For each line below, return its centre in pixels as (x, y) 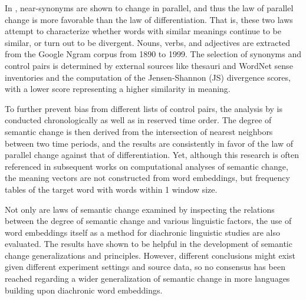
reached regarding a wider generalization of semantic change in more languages (147, 278)
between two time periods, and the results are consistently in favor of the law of (149, 143)
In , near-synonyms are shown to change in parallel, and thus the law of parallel (149, 8)
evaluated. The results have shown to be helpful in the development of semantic (149, 244)
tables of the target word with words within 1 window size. (111, 189)
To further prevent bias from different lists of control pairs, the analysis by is (144, 108)
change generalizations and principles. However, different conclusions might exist (150, 255)
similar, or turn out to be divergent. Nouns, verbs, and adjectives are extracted (147, 42)
